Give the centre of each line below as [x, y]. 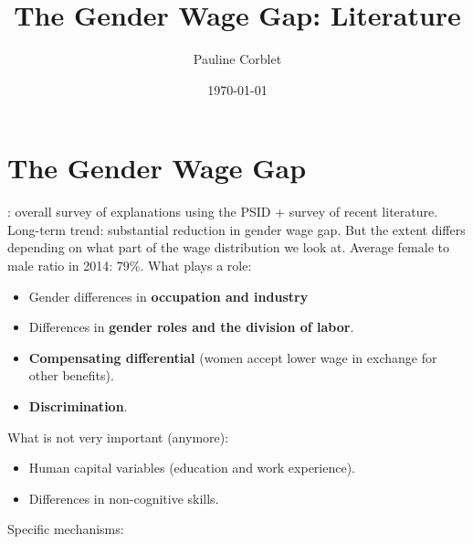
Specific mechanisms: [66, 529]
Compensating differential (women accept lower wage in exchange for [233, 357]
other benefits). [71, 375]
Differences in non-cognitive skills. [124, 498]
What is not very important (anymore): [118, 437]
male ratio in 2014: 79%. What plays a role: [130, 266]
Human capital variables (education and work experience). [192, 468]
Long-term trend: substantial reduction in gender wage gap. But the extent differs [236, 229]
